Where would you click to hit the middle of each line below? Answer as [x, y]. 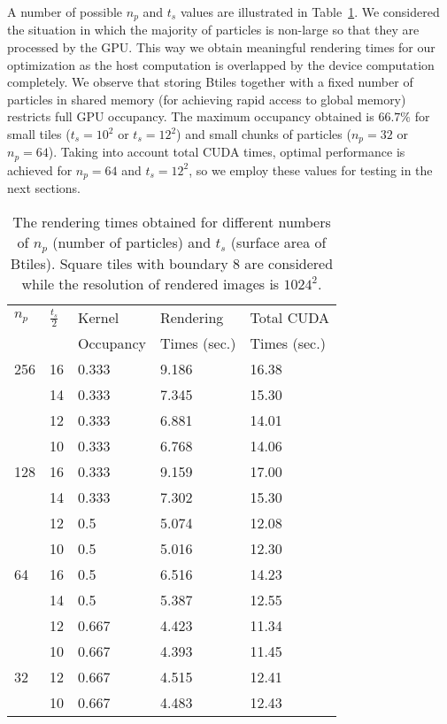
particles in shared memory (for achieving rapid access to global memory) [207, 99]
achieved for [40, 169]
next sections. [44, 188]
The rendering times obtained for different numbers [172, 221]
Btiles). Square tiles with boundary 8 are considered [172, 263]
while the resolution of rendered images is [150, 283]
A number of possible [65, 12]
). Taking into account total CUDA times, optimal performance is [227, 152]
